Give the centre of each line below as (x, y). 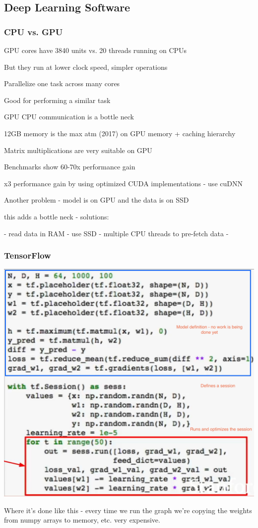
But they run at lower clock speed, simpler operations (86, 67)
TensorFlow (28, 255)
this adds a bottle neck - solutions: (57, 216)
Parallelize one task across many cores (62, 83)
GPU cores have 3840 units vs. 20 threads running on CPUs (96, 50)
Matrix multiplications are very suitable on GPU (78, 150)
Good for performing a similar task (57, 100)
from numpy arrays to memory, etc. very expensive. (82, 520)
